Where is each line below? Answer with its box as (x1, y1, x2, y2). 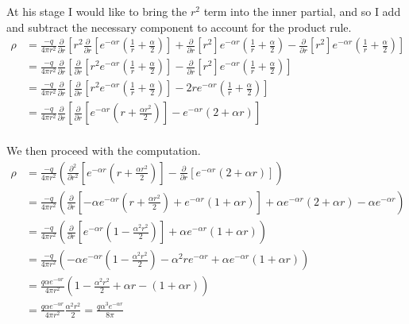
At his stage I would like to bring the (6, 3, 187, 19)
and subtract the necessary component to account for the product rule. (6, 18, 352, 35)
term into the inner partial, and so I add (203, 3, 401, 19)
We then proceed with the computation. (6, 142, 201, 159)
